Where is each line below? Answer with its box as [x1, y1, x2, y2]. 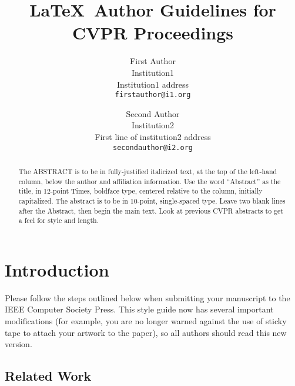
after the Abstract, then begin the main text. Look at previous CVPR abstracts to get [18, 205, 283, 215]
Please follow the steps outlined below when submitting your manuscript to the [5, 291, 290, 304]
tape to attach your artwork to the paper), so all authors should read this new [5, 326, 287, 338]
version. [5, 338, 32, 350]
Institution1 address [116, 78, 189, 90]
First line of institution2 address [95, 130, 211, 142]
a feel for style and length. [18, 215, 99, 225]
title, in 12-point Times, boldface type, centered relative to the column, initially [18, 186, 263, 196]
